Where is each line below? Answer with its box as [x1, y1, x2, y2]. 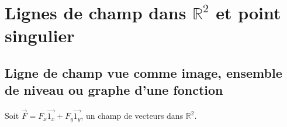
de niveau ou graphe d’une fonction [5, 81, 223, 99]
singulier [5, 23, 75, 47]
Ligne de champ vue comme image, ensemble [5, 63, 282, 81]
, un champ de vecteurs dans [81, 109, 184, 122]
